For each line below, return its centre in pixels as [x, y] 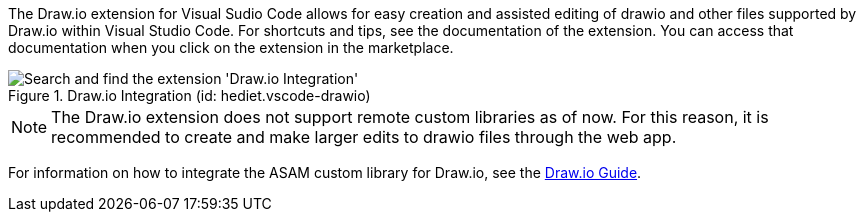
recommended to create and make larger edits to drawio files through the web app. [364, 137]
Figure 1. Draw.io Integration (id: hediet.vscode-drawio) [189, 95]
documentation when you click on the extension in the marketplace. [231, 47]
